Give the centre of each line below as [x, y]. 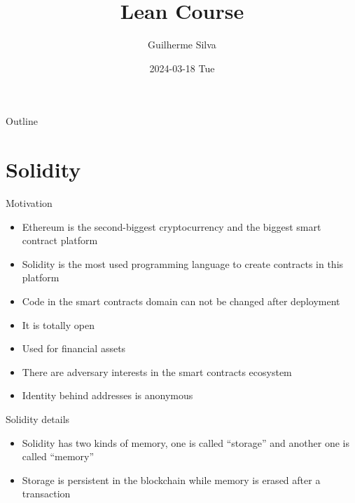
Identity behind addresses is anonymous [107, 395]
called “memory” [58, 456]
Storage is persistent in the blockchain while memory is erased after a [171, 479]
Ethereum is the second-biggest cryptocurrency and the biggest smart [172, 226]
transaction [46, 494]
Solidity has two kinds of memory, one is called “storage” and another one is [186, 442]
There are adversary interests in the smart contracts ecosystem [157, 371]
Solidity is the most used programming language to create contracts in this [183, 263]
